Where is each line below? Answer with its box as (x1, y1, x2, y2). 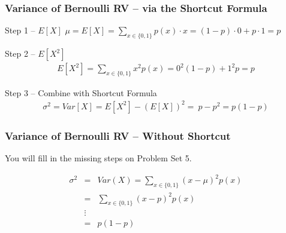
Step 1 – (5, 24, 35, 36)
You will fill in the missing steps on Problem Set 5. (5, 152, 192, 164)
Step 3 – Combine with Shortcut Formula (5, 86, 157, 99)
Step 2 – (5, 47, 35, 60)
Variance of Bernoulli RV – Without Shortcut (5, 128, 231, 143)
